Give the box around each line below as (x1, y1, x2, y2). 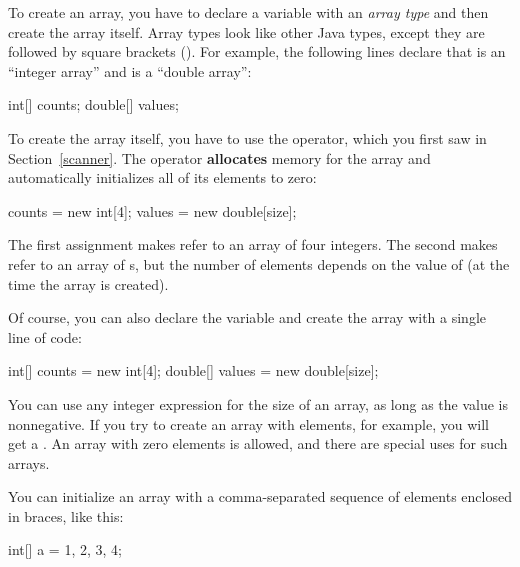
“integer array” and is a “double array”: (8, 60, 252, 81)
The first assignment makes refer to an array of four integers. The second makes (8, 234, 498, 255)
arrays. (8, 452, 50, 473)
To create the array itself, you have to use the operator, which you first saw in (8, 127, 487, 148)
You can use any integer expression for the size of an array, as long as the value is (8, 393, 509, 414)
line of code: (8, 326, 82, 347)
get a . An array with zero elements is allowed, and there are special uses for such (8, 433, 508, 454)
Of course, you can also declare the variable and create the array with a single (8, 307, 486, 328)
